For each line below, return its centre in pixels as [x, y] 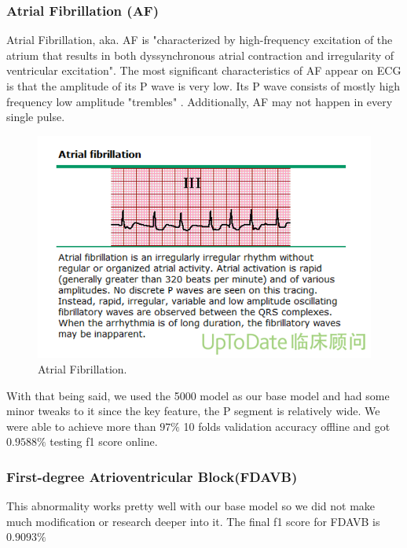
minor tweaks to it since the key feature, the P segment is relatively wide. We [193, 411]
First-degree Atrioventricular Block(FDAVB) [152, 476]
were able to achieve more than [81, 426]
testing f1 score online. [104, 441]
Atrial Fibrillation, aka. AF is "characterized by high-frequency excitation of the [200, 40]
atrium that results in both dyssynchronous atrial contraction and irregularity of [200, 55]
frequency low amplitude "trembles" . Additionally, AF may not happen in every [200, 101]
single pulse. [36, 117]
